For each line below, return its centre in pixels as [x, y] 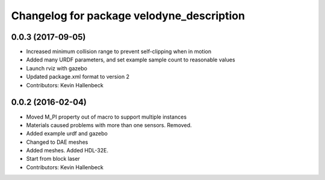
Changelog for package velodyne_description [128, 16]
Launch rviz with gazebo [57, 68]
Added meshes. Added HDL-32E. [67, 151]
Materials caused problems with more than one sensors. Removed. [109, 125]
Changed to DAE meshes [57, 142]
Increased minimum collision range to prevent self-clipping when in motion [119, 52]
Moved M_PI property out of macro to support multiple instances [106, 117]
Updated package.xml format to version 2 [78, 77]
